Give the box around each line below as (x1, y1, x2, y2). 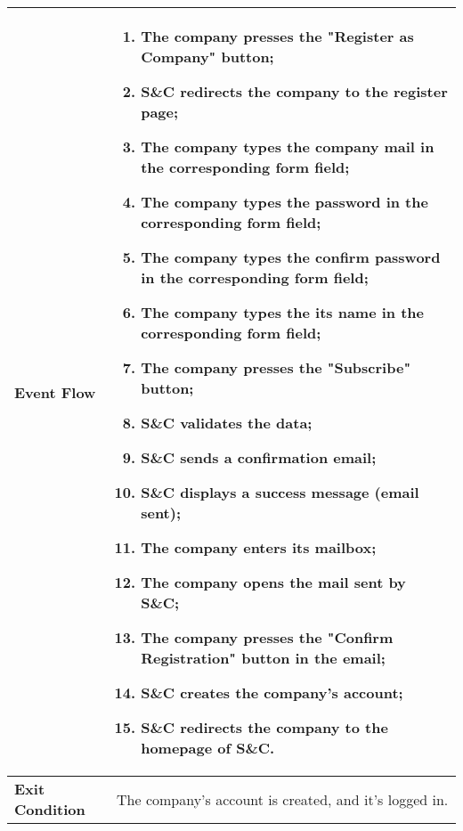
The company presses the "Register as (141, 26, 414, 46)
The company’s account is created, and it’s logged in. (117, 788, 449, 810)
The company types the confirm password (141, 247, 441, 267)
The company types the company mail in (141, 136, 435, 157)
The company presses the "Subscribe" (141, 357, 411, 378)
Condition (14, 799, 85, 819)
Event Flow (14, 381, 96, 403)
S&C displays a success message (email (141, 482, 419, 502)
